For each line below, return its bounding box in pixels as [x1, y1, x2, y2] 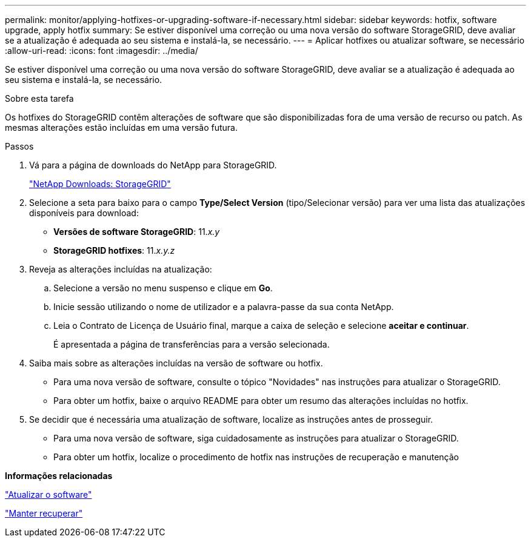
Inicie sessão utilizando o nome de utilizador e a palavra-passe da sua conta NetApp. [53, 302, 394, 312]
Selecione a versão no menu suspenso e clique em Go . [53, 283, 273, 293]
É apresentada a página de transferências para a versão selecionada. [53, 339, 330, 349]
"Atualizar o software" [5, 489, 92, 500]
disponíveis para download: [29, 208, 139, 218]
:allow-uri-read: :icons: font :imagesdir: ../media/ [5, 45, 198, 56]
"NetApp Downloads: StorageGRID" [29, 179, 171, 189]
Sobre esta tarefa [5, 93, 74, 104]
